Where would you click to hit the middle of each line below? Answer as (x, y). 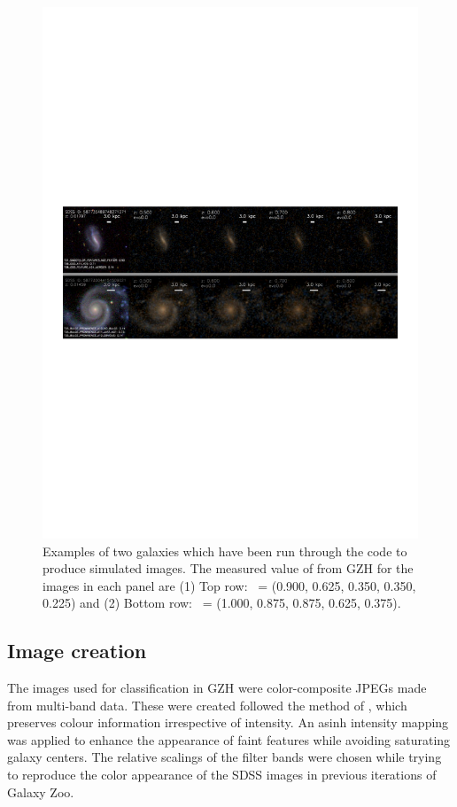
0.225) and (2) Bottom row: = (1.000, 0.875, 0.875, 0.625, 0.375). (222, 603)
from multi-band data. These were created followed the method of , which (207, 705)
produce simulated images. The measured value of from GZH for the (228, 568)
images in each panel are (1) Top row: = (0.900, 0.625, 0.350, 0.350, (229, 585)
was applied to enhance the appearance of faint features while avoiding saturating (229, 739)
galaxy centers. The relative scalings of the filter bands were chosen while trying (225, 757)
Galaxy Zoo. (41, 791)
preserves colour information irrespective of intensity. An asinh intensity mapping (228, 722)
